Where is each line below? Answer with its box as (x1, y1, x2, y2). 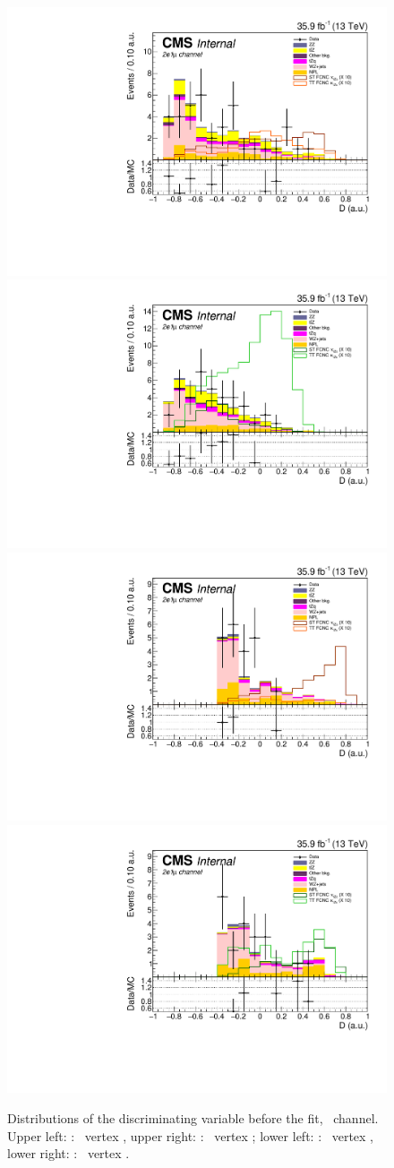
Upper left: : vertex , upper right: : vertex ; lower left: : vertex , (7, 1126, 373, 1145)
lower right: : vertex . (7, 1144, 130, 1163)
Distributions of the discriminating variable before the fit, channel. (7, 1109, 379, 1127)
